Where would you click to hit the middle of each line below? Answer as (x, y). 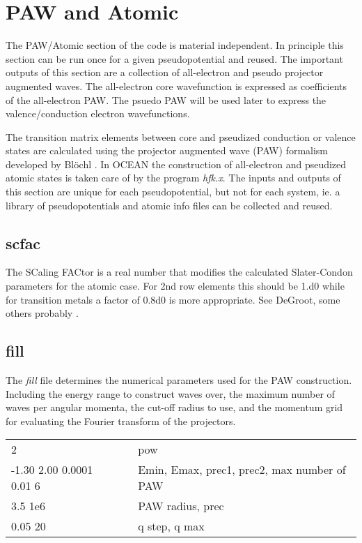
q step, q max (171, 526)
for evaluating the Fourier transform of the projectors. (121, 421)
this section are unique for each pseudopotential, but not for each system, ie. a (173, 192)
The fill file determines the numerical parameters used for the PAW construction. (179, 380)
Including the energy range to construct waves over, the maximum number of (170, 393)
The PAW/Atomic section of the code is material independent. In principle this (175, 45)
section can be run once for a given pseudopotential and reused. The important (174, 58)
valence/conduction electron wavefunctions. (98, 113)
